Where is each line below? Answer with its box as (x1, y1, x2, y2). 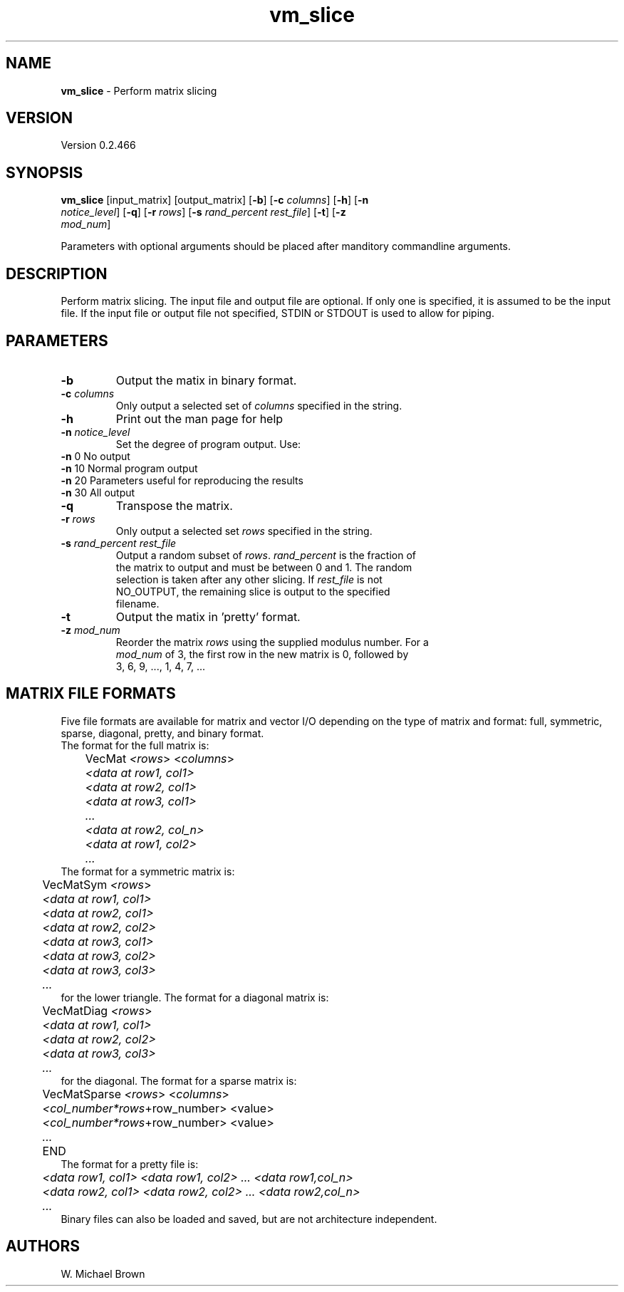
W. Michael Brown (61, 1267, 145, 1280)
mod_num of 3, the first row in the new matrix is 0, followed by (115, 647, 409, 660)
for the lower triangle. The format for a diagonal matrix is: (61, 991, 329, 1004)
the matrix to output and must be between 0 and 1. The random (115, 561, 412, 573)
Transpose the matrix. (115, 498, 233, 513)
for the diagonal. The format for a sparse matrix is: (61, 1074, 297, 1087)
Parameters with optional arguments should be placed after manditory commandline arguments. (61, 240, 511, 253)
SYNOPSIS (6, 163, 83, 182)
